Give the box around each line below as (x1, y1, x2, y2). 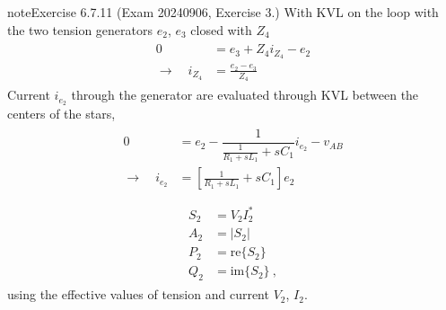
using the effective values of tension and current (7, 285, 269, 304)
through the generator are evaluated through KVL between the (71, 85, 419, 104)
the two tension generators (7, 20, 153, 39)
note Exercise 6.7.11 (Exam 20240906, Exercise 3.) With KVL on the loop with (7, 3, 439, 21)
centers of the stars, (7, 103, 116, 122)
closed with (190, 20, 252, 39)
